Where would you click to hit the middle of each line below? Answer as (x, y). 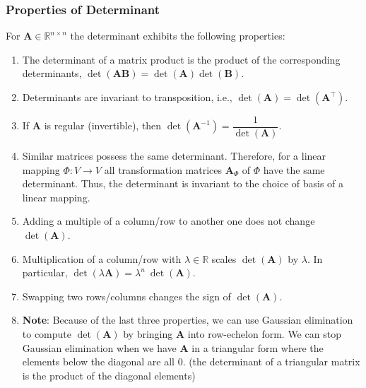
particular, (45, 272)
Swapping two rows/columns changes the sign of (126, 296)
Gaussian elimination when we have (99, 347)
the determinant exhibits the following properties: (178, 36)
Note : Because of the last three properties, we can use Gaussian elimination (188, 320)
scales (224, 258)
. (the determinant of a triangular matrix (271, 361)
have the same (294, 169)
